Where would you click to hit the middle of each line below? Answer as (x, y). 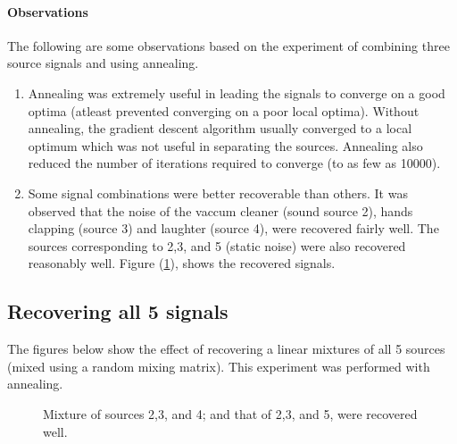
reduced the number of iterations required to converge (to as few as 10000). (234, 163)
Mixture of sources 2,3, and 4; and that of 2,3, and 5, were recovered (230, 413)
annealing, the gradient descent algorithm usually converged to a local (220, 128)
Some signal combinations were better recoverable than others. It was (218, 193)
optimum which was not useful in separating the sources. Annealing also (225, 145)
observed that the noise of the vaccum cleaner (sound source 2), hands (220, 210)
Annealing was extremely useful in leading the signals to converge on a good (237, 92)
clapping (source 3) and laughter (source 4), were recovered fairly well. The (233, 228)
